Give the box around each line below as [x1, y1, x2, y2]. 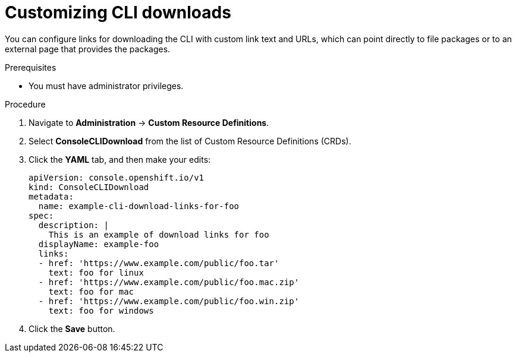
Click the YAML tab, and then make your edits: [29, 154, 211, 165]
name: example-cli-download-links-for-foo [38, 201, 240, 211]
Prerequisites [5, 62, 56, 72]
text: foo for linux [48, 267, 144, 277]
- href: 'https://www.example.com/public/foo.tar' [38, 258, 279, 268]
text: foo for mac [48, 286, 134, 296]
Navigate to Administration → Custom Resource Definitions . [29, 117, 269, 128]
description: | [38, 220, 109, 230]
